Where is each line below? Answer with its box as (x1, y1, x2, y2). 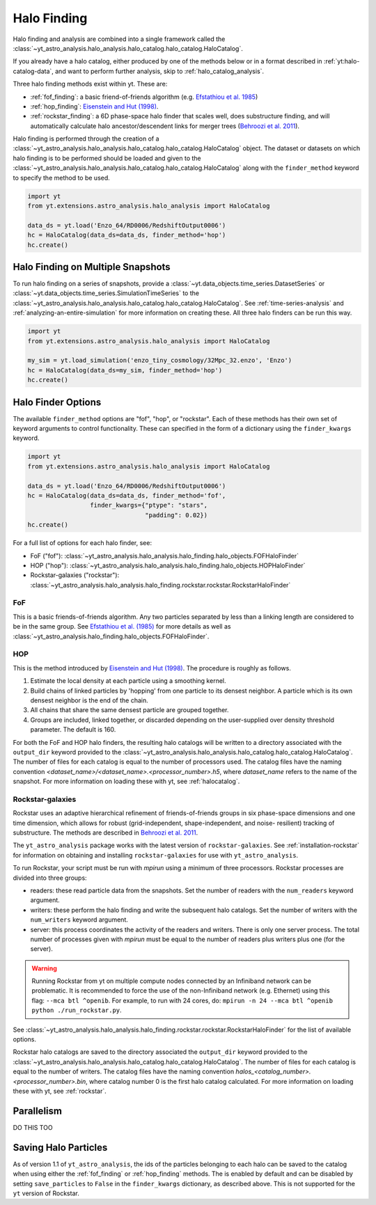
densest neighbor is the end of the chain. (30, 696, 149, 704)
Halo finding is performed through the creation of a (13, 134, 159, 143)
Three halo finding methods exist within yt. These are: (13, 80, 168, 88)
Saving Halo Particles (13, 1142, 108, 1153)
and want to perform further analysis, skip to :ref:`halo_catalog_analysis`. (54, 67, 265, 75)
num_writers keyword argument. (30, 915, 129, 924)
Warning (31, 964, 57, 972)
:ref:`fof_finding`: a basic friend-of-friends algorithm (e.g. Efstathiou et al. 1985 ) (30, 93, 258, 101)
